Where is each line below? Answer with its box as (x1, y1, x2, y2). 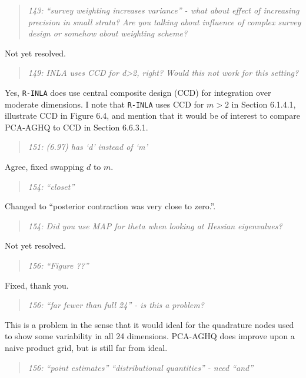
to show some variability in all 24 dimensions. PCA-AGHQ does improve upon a (5, 330, 295, 342)
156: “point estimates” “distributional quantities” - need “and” (28, 361, 254, 373)
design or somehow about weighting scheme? (28, 27, 188, 39)
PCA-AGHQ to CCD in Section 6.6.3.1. (5, 121, 148, 133)
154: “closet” (28, 180, 75, 192)
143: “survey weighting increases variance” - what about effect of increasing (28, 4, 300, 16)
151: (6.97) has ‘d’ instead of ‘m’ (28, 141, 148, 153)
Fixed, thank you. (5, 279, 69, 291)
